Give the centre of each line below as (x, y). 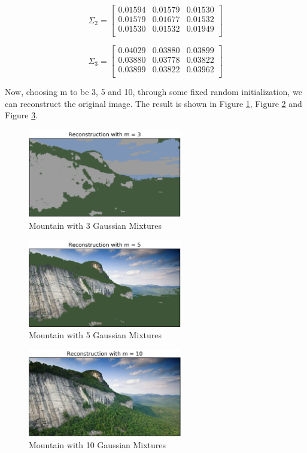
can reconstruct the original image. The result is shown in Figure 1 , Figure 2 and (153, 103)
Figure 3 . (22, 115)
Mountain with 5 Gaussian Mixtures (95, 335)
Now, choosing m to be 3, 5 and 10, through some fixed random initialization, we (153, 92)
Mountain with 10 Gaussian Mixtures (98, 444)
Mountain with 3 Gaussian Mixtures (95, 225)
